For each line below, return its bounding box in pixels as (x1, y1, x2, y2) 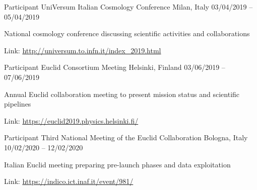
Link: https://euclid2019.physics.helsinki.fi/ (4, 115, 139, 126)
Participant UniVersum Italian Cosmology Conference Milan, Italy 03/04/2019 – (4, 2, 253, 12)
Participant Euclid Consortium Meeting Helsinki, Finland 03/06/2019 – (4, 62, 225, 72)
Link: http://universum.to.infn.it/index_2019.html (4, 45, 161, 55)
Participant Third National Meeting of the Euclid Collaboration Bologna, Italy (4, 132, 248, 143)
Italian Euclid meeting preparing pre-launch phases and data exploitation (4, 159, 231, 169)
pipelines (4, 99, 31, 109)
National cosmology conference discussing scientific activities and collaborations (4, 28, 250, 39)
